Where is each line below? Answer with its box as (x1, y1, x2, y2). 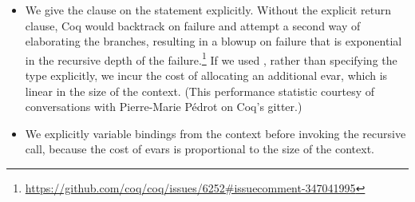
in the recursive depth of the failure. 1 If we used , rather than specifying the (25, 49, 397, 68)
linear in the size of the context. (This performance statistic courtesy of (25, 82, 375, 99)
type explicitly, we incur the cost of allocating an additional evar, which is (25, 67, 388, 84)
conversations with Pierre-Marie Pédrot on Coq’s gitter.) (25, 98, 302, 115)
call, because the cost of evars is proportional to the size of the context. (25, 141, 374, 157)
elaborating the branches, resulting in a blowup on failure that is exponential (25, 33, 402, 50)
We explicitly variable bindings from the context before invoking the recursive (25, 125, 406, 141)
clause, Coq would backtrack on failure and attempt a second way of (25, 17, 361, 34)
